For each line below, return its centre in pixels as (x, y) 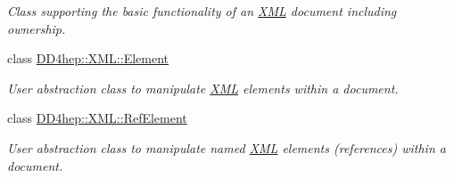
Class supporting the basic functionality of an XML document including (202, 11)
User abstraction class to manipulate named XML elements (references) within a (227, 147)
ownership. (37, 28)
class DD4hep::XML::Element (88, 58)
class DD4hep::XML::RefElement (97, 118)
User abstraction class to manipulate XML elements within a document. (203, 88)
